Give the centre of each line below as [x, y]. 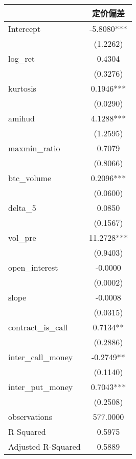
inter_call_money [41, 357]
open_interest [33, 267]
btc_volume [30, 178]
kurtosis [22, 88]
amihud [22, 118]
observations [30, 417]
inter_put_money [41, 387]
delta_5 [22, 208]
